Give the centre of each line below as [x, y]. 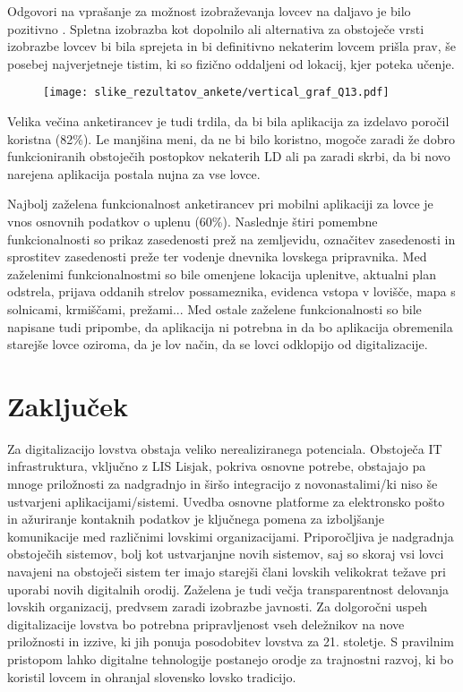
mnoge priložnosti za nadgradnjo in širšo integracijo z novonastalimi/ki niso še [223, 484]
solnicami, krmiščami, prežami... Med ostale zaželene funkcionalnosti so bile [214, 308]
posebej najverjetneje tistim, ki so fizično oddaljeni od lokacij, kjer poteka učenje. [231, 63]
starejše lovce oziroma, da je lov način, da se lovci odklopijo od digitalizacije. [218, 344]
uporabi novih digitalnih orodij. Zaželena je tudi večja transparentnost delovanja [228, 589]
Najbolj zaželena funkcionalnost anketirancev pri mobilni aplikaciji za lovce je [220, 204]
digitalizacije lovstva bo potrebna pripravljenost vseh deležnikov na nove [206, 624]
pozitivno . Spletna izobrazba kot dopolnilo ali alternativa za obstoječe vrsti [216, 28]
